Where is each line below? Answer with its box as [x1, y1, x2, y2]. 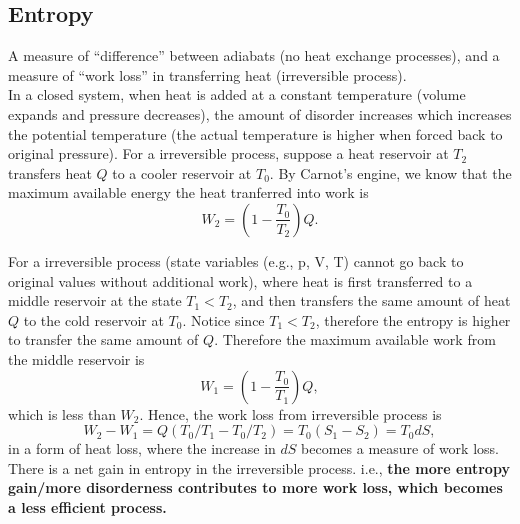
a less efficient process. [8, 496, 167, 517]
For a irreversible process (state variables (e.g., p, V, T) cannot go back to [8, 250, 464, 271]
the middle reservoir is [8, 348, 145, 369]
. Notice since [182, 309, 265, 330]
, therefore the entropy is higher [315, 309, 511, 330]
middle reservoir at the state [8, 290, 182, 311]
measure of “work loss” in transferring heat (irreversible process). [8, 64, 407, 85]
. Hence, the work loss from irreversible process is [139, 403, 442, 424]
